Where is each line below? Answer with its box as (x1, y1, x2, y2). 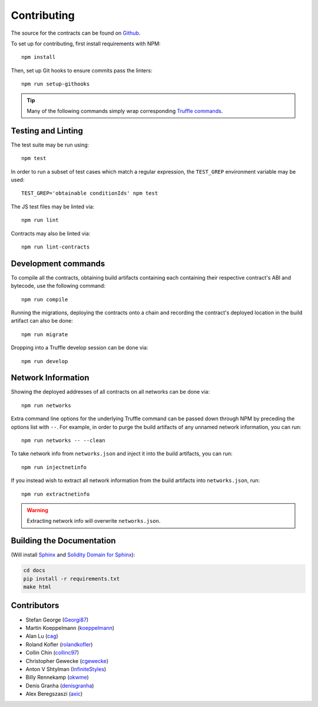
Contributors (11, 600, 59, 610)
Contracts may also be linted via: (11, 230, 91, 237)
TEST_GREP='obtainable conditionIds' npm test (21, 190, 158, 197)
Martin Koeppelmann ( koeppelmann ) (25, 624, 115, 631)
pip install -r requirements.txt (23, 575, 120, 582)
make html (23, 583, 52, 590)
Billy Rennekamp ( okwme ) (25, 674, 90, 681)
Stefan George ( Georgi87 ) (25, 616, 89, 623)
